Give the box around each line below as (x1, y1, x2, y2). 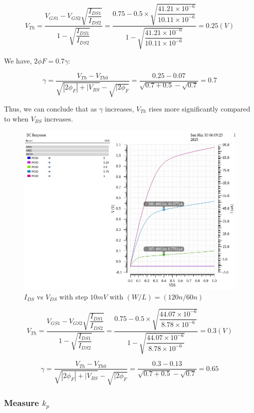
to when (4, 113, 28, 123)
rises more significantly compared (149, 103, 251, 114)
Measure (4, 396, 39, 408)
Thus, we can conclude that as (4, 103, 97, 114)
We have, (4, 55, 32, 65)
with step (59, 291, 88, 301)
